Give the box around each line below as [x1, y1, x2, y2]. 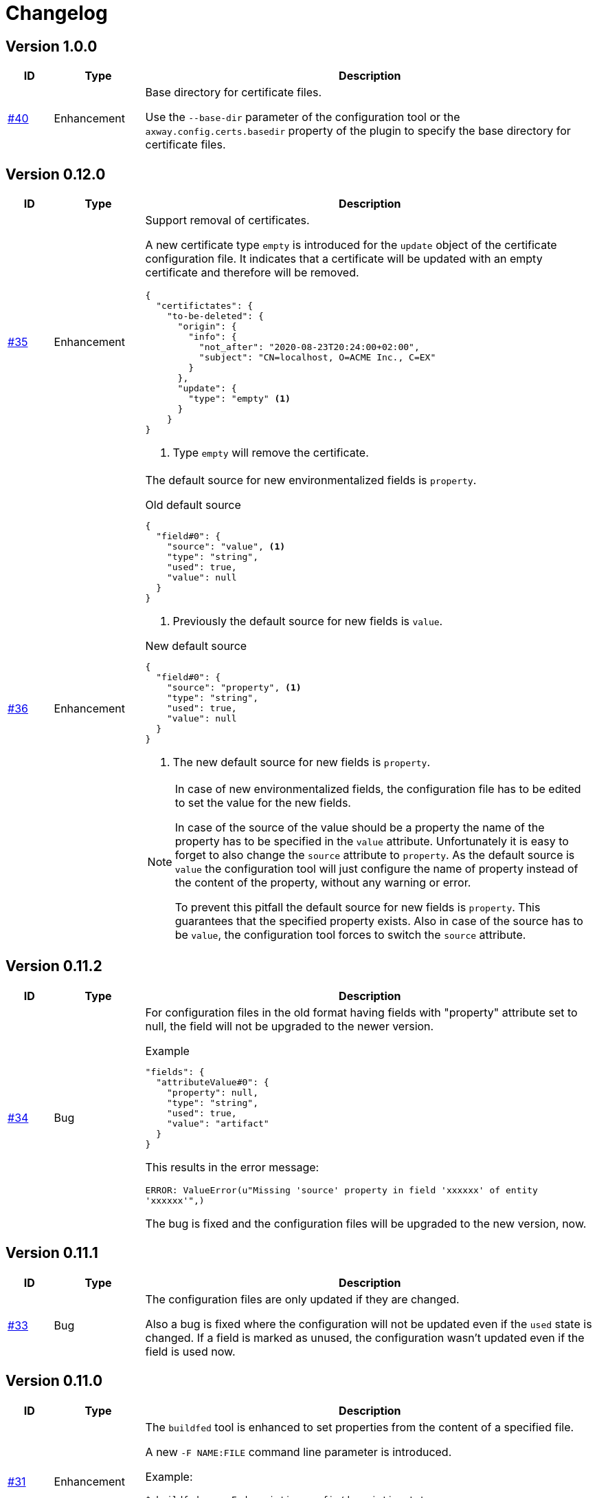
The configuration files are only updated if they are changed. [145, 1292, 460, 1306]
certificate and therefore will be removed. [145, 265, 359, 280]
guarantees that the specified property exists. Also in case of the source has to [174, 914, 583, 929]
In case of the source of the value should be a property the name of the [174, 821, 545, 835]
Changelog [5, 1, 108, 25]
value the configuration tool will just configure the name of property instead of [174, 862, 578, 876]
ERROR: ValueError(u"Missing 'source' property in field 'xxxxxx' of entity [145, 1184, 538, 1195]
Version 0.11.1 [5, 1244, 98, 1262]
